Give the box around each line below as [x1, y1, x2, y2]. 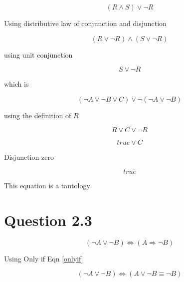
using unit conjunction [4, 49, 73, 60]
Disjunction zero [4, 152, 54, 162]
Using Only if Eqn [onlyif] [4, 253, 83, 263]
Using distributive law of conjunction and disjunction [4, 18, 167, 28]
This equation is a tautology [4, 180, 90, 190]
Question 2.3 [4, 209, 92, 230]
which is [4, 79, 29, 89]
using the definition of [4, 110, 71, 120]
